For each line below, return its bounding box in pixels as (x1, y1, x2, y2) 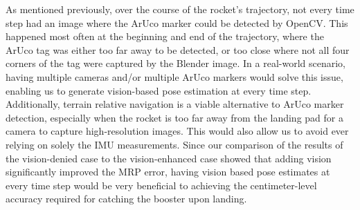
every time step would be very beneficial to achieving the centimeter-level (6, 178, 317, 192)
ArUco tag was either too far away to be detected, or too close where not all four (6, 42, 350, 57)
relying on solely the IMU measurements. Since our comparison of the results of (6, 137, 343, 151)
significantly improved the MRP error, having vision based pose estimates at (6, 164, 330, 179)
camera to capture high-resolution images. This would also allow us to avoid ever (6, 124, 349, 138)
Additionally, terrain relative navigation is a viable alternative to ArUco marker (6, 97, 344, 111)
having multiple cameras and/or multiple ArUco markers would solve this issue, (6, 69, 343, 84)
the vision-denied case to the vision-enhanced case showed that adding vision (6, 151, 332, 165)
